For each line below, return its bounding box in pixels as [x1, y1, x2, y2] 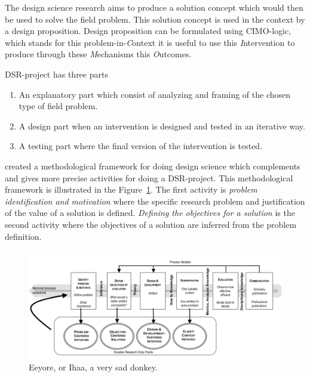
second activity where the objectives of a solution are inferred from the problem [5, 218, 297, 230]
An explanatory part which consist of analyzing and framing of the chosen [19, 88, 291, 100]
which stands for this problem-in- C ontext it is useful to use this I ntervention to [5, 36, 295, 48]
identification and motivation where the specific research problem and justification [5, 194, 305, 207]
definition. [5, 230, 42, 242]
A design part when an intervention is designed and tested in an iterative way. [19, 119, 305, 132]
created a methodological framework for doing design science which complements [5, 159, 300, 172]
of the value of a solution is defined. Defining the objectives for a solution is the [5, 206, 295, 219]
